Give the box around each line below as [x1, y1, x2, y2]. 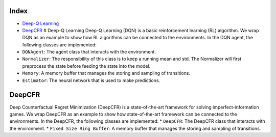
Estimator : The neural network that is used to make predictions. [22, 77, 160, 84]
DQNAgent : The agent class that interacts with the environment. [22, 49, 156, 55]
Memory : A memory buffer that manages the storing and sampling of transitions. [22, 70, 191, 76]
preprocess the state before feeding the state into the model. [22, 63, 151, 69]
